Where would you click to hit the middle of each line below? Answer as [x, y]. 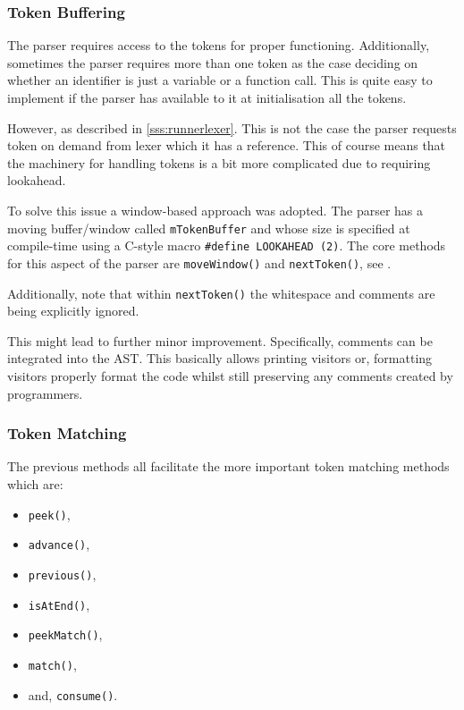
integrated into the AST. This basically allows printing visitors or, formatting [220, 358]
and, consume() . [73, 694]
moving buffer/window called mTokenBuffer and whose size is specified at [209, 228]
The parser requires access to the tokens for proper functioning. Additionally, [219, 45]
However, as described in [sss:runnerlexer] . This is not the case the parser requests [232, 127]
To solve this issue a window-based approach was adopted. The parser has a [215, 210]
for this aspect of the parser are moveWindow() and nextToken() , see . [199, 262]
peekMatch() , [65, 634]
